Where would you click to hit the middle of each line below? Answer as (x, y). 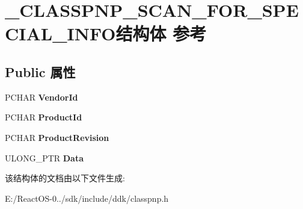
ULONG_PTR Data (44, 158)
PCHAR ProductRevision (57, 137)
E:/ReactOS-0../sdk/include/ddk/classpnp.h (87, 198)
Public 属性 (40, 71)
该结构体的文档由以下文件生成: (65, 178)
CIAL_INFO (60, 33)
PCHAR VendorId (41, 97)
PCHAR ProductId (44, 117)
